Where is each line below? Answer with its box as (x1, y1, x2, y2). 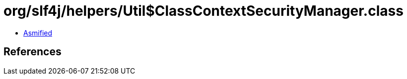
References (3, 45, 62, 58)
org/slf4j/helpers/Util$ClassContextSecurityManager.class (3, 2, 404, 19)
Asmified (23, 28, 53, 37)
